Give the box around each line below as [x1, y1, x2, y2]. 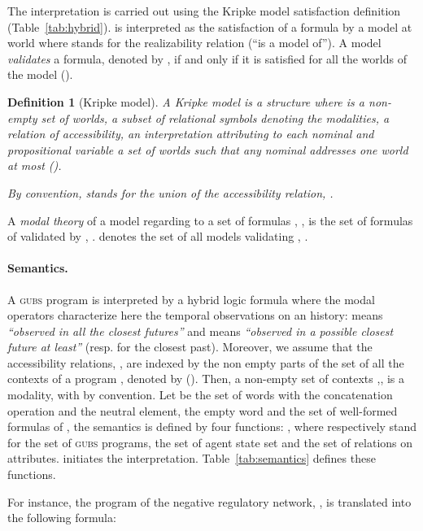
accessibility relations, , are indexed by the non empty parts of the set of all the [7, 354, 404, 371]
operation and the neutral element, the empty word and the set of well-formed [7, 402, 398, 419]
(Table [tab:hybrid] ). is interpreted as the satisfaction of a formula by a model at [7, 18, 412, 35]
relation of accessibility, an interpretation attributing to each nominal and [7, 125, 374, 142]
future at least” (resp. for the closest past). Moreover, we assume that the [7, 338, 373, 355]
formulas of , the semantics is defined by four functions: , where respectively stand [7, 418, 417, 435]
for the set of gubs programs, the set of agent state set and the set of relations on [7, 433, 413, 450]
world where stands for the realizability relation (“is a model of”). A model [7, 34, 382, 51]
